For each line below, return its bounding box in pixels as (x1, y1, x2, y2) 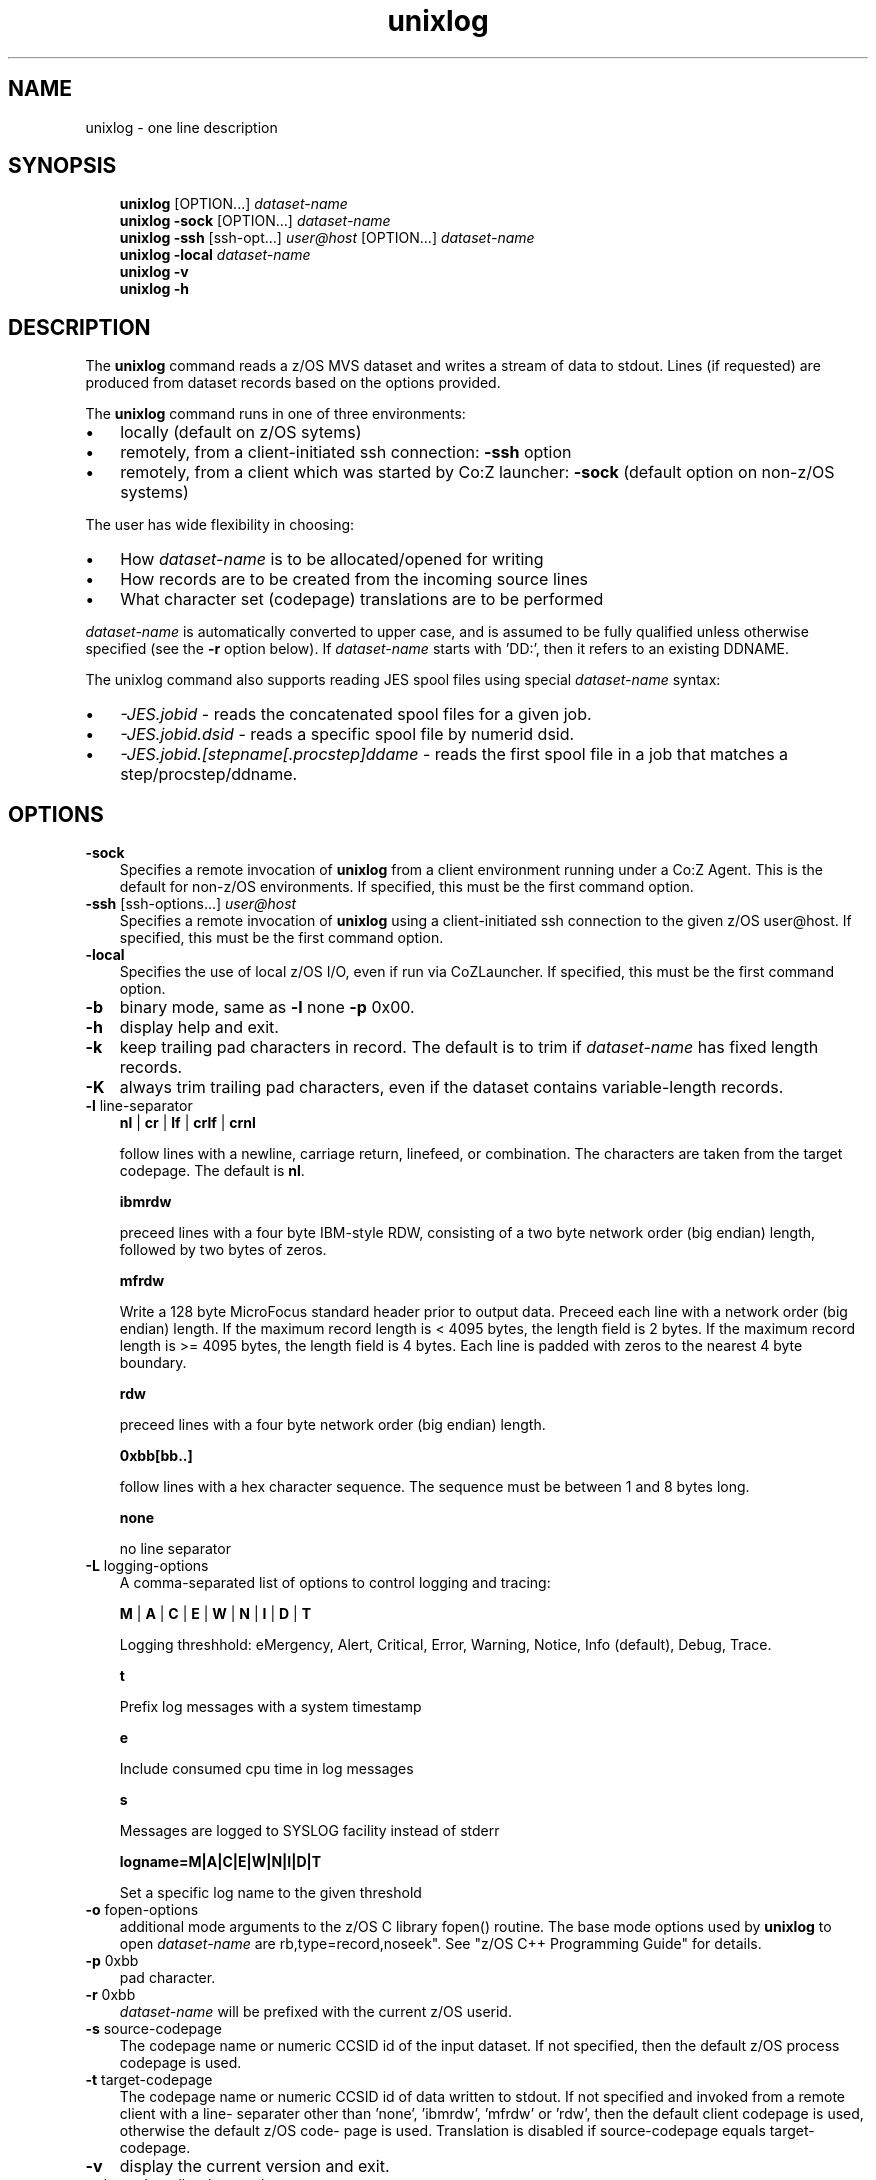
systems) (120, 482, 189, 503)
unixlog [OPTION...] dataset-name (119, 195, 348, 213)
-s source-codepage (85, 2020, 222, 2038)
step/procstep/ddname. (120, 764, 298, 785)
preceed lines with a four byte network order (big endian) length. (119, 1416, 546, 1434)
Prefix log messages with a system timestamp (119, 1698, 422, 1716)
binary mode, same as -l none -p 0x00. (119, 997, 415, 1018)
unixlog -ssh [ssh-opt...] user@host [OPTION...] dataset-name (119, 229, 535, 247)
